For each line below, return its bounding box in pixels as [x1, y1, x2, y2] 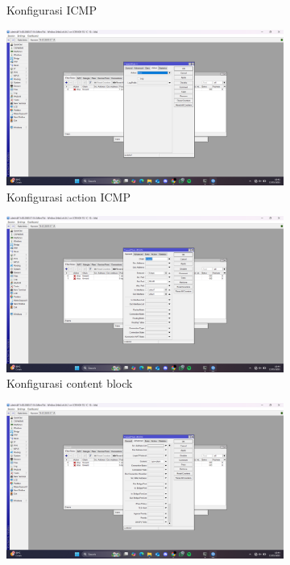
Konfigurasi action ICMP [6, 188, 130, 205]
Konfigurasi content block [6, 375, 133, 392]
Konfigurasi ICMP [6, 2, 97, 18]
